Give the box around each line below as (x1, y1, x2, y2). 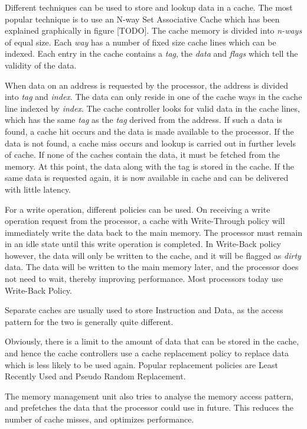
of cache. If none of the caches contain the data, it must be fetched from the (5, 148, 280, 161)
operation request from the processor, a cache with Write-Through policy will (5, 214, 285, 227)
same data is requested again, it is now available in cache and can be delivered (5, 171, 289, 184)
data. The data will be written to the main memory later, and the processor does (5, 261, 299, 273)
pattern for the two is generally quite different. (5, 315, 174, 327)
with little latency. (5, 183, 71, 195)
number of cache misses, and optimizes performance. (5, 413, 194, 425)
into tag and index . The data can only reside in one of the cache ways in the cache (5, 90, 302, 103)
